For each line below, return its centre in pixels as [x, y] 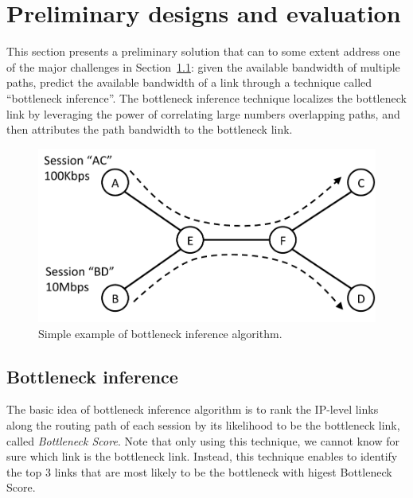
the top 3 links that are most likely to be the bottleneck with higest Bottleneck [199, 471]
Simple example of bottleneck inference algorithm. [160, 333]
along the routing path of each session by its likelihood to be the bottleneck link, [203, 425]
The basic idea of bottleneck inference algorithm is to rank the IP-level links [193, 409]
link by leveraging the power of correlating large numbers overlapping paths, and [203, 113]
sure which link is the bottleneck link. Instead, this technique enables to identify [202, 456]
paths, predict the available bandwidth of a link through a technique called [189, 82]
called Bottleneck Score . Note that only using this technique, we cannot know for [203, 440]
